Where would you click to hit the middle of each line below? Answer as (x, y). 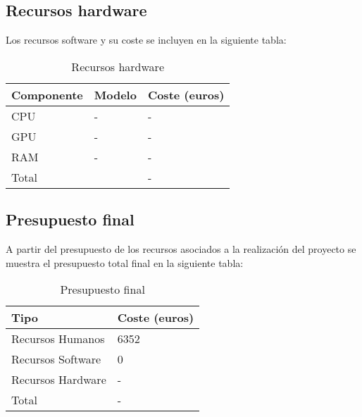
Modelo (115, 94)
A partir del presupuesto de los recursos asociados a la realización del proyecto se (181, 249)
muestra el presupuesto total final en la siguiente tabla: (125, 262)
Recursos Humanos (58, 339)
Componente (47, 94)
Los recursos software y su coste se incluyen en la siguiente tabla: (146, 40)
